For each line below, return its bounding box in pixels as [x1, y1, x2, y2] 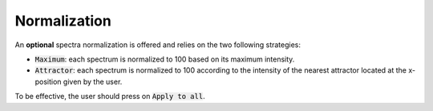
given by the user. [63, 77, 123, 86]
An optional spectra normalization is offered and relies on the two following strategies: [14, 40, 301, 50]
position [34, 77, 62, 86]
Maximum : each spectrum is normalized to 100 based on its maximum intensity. [34, 54, 295, 64]
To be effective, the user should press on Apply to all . [14, 92, 205, 101]
